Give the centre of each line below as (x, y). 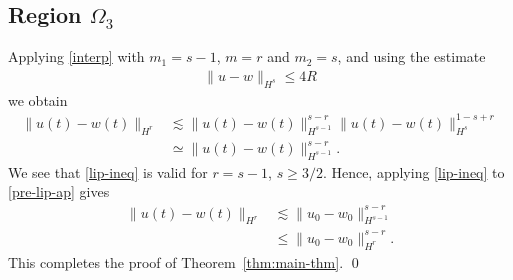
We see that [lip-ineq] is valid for (108, 171)
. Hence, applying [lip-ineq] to (413, 171)
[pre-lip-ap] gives (59, 191)
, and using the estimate (411, 56)
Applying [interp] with (76, 56)
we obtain (38, 99)
